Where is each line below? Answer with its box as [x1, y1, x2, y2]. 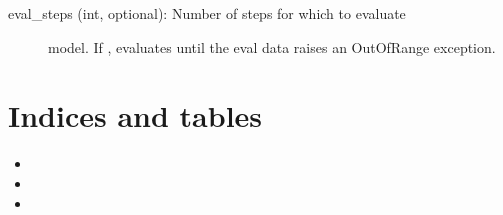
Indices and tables [8, 95, 263, 136]
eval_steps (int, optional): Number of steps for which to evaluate [8, 3, 406, 23]
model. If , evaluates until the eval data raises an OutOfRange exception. [48, 36, 496, 57]
